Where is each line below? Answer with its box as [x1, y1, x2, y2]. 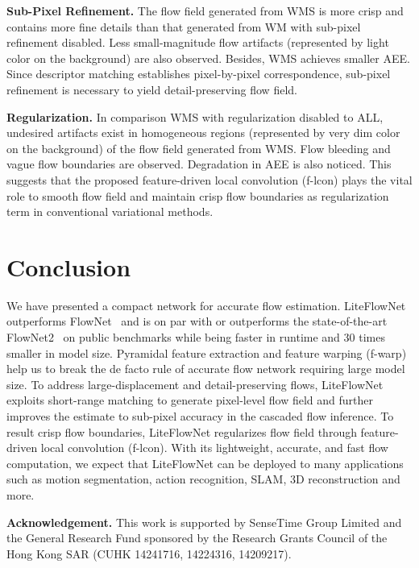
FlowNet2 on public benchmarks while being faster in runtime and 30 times [6, 329, 385, 346]
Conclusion [6, 250, 131, 283]
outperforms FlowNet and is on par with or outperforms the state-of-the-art [6, 313, 388, 330]
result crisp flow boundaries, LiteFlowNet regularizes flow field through [6, 423, 357, 440]
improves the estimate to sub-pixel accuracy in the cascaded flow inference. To [6, 408, 394, 424]
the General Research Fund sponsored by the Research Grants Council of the [6, 529, 388, 546]
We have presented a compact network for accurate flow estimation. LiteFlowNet [6, 296, 406, 313]
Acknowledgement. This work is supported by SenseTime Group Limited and [6, 513, 402, 530]
